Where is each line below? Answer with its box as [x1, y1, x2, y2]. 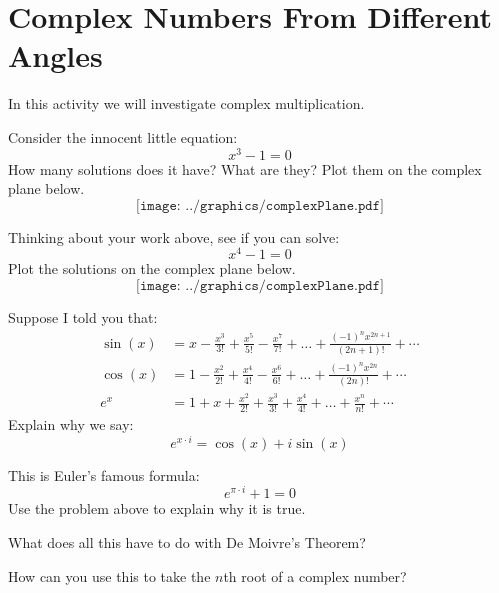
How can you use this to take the [8, 565, 211, 586]
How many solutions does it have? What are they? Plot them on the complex [8, 158, 482, 179]
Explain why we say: [8, 413, 134, 434]
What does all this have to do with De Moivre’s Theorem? [8, 531, 366, 552]
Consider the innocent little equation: [8, 126, 238, 147]
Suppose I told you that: [8, 307, 158, 328]
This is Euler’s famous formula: [8, 464, 200, 485]
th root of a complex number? [223, 565, 407, 586]
